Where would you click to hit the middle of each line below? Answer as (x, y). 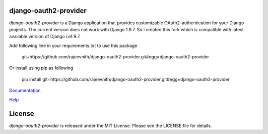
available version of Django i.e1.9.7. (45, 37)
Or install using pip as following (41, 68)
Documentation (25, 90)
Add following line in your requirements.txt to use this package (73, 45)
